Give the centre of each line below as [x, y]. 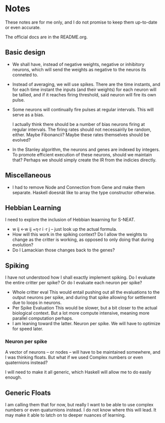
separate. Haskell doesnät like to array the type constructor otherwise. [84, 192]
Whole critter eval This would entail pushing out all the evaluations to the [86, 292]
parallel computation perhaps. [43, 318]
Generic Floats [28, 393]
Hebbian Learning [33, 208]
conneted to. [25, 75]
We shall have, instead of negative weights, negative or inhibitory [78, 64]
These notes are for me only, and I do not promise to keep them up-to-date [81, 22]
